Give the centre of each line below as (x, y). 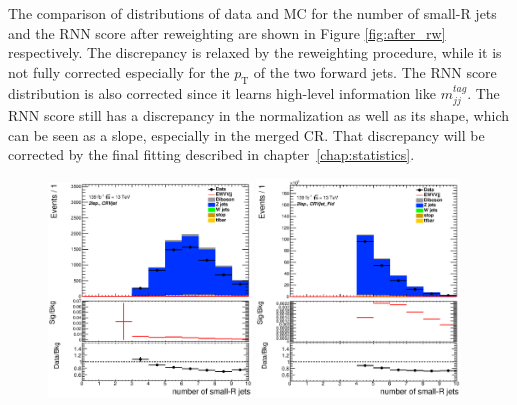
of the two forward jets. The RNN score (375, 71)
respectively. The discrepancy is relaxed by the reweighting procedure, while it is (255, 52)
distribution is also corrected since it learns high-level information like (222, 92)
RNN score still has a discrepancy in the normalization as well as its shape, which (258, 115)
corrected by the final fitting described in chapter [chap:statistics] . (211, 154)
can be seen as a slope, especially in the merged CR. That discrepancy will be (246, 134)
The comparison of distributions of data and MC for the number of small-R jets (252, 13)
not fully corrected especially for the (119, 71)
